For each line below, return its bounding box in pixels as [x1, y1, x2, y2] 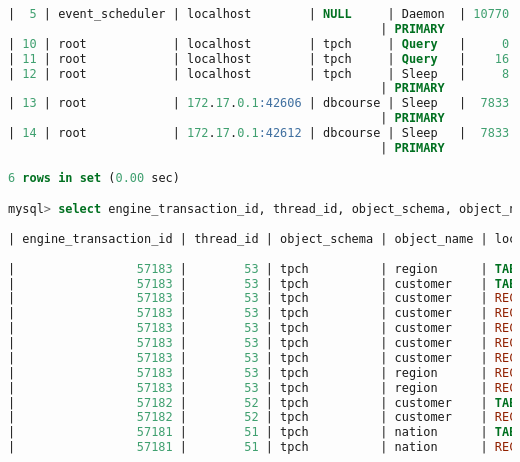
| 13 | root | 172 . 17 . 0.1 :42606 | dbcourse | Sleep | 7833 [8, 96, 510, 111]
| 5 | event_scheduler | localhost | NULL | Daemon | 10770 [8, 7, 510, 21]
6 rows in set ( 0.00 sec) [8, 170, 180, 185]
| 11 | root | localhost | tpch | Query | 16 [8, 51, 510, 66]
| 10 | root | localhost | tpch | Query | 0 [8, 36, 510, 51]
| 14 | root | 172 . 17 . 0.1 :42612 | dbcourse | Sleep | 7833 [8, 126, 510, 140]
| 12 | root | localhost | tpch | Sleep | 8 [8, 66, 510, 81]
